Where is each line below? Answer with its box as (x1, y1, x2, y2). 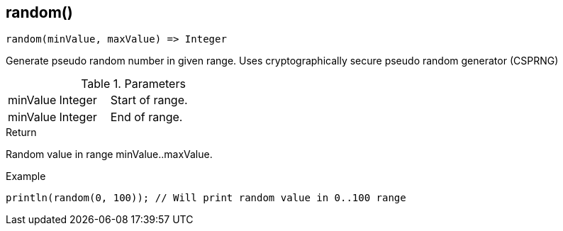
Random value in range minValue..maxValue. (6, 148, 213, 161)
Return (6, 126, 37, 139)
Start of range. (110, 93, 188, 108)
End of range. (110, 110, 183, 125)
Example (6, 170, 46, 183)
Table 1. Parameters (81, 77, 186, 91)
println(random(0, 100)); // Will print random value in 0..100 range (6, 192, 406, 204)
